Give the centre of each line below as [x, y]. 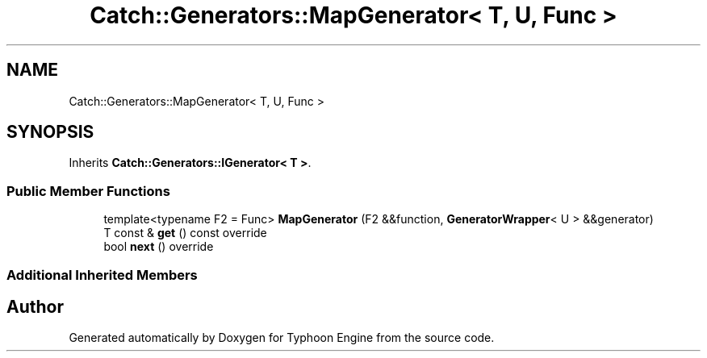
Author [35, 306]
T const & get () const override [185, 233]
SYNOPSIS [50, 132]
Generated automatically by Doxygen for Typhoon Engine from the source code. [282, 338]
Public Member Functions [88, 191]
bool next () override [159, 247]
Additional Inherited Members [102, 275]
